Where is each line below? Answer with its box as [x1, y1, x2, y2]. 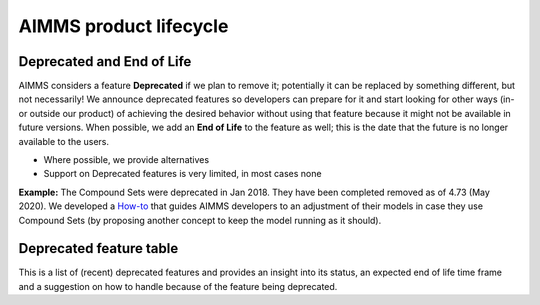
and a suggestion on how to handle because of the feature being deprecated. [18, 280, 338, 292]
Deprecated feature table [18, 240, 179, 257]
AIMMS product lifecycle [18, 15, 229, 37]
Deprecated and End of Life [18, 53, 192, 70]
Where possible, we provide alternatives [43, 154, 210, 166]
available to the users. [18, 135, 110, 147]
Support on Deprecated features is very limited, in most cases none [43, 168, 322, 180]
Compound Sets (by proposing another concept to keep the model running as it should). [18, 214, 382, 226]
